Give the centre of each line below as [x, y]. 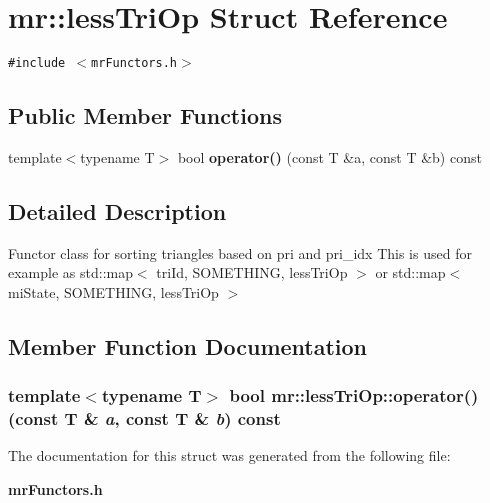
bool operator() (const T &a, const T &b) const [329, 156]
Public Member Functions [145, 115]
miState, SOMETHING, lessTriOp [113, 291]
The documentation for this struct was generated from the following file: [229, 455]
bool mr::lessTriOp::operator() [354, 395]
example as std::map [70, 272]
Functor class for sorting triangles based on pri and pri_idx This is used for [240, 252]
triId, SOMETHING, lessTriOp [252, 272]
